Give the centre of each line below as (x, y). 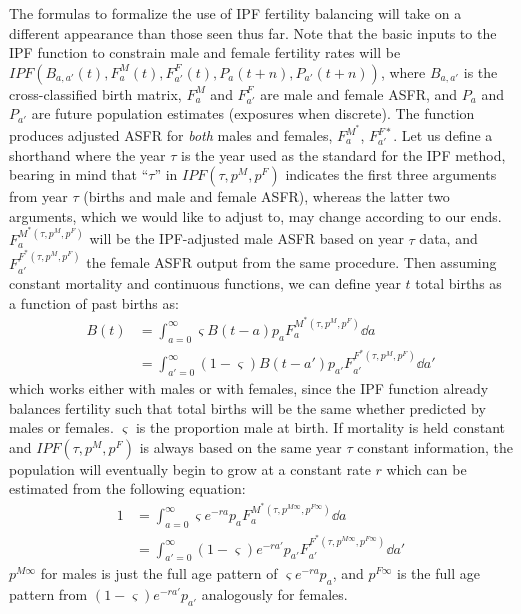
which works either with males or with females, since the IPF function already (249, 387)
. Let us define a (443, 135)
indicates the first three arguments (391, 174)
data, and (448, 238)
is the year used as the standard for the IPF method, (343, 154)
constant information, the (435, 446)
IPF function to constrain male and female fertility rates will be (205, 52)
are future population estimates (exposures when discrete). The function (253, 113)
